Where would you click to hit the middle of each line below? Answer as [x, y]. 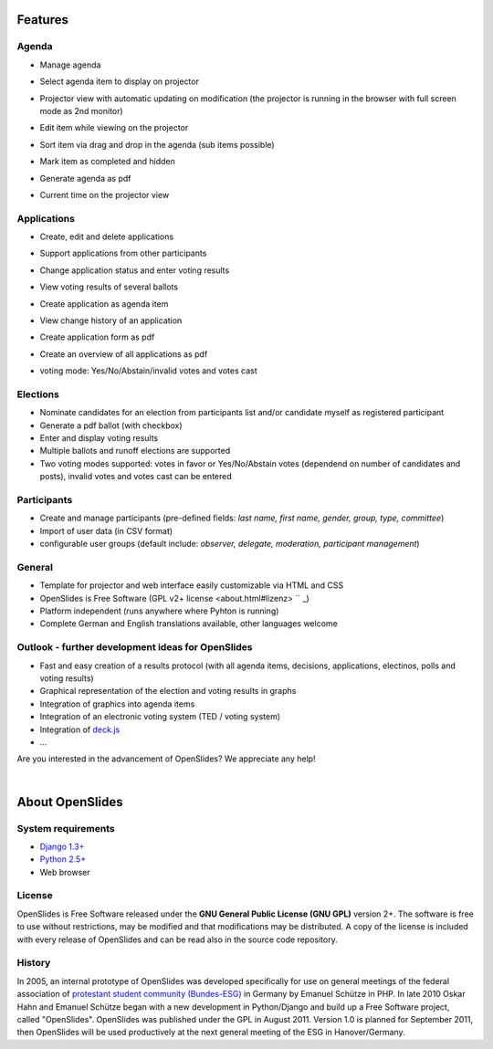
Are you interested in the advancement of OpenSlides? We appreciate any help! [166, 759]
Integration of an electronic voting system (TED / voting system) [160, 717]
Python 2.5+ [63, 859]
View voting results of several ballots [109, 287]
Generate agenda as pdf [85, 178]
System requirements [66, 828]
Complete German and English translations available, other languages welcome [189, 624]
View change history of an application [111, 320]
